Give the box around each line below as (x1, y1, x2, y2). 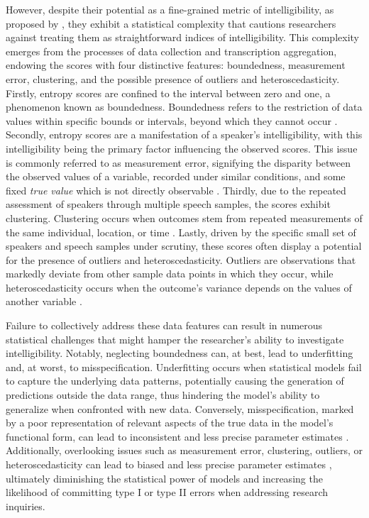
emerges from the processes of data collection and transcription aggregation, (6, 43, 337, 58)
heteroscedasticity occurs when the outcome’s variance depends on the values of (6, 280, 352, 294)
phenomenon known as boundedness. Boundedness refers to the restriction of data (6, 99, 363, 114)
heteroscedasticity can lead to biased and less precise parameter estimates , (6, 457, 332, 471)
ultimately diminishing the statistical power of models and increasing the (6, 470, 323, 485)
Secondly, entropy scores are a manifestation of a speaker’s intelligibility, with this (6, 127, 363, 142)
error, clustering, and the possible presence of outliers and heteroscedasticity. (6, 71, 340, 86)
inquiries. (6, 498, 45, 513)
